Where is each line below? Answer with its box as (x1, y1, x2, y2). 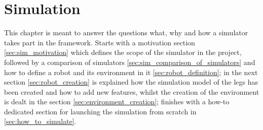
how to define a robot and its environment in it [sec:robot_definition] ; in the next (4, 67, 258, 77)
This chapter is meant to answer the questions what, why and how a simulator (4, 27, 248, 38)
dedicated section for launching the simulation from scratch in (4, 106, 197, 116)
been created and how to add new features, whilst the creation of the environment (4, 86, 259, 97)
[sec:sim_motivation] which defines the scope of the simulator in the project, (4, 47, 242, 57)
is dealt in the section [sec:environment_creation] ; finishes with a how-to (4, 96, 230, 107)
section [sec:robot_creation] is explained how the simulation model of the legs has (4, 77, 258, 87)
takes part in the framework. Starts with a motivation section (4, 37, 195, 47)
